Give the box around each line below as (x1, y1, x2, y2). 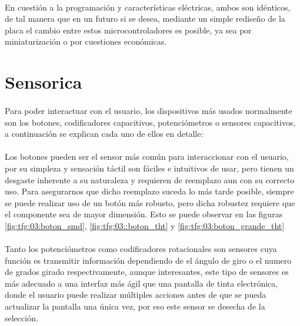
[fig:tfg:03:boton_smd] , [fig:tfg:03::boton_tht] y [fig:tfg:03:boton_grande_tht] (5, 219, 285, 231)
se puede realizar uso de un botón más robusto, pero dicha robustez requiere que (5, 196, 295, 209)
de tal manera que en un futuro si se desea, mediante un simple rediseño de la (5, 12, 285, 25)
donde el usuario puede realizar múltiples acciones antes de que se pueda (5, 288, 266, 301)
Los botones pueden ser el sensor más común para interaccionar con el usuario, (5, 150, 289, 163)
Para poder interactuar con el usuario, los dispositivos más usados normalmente (5, 104, 292, 116)
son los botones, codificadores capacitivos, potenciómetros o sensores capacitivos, (5, 116, 296, 128)
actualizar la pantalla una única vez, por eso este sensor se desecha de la (5, 300, 265, 312)
